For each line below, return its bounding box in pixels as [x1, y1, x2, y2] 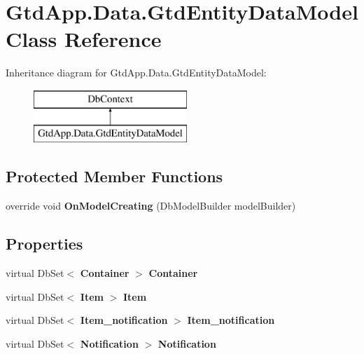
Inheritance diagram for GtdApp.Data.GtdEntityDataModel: [6, 65, 267, 80]
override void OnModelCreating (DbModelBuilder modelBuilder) [6, 198, 296, 213]
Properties [6, 233, 83, 254]
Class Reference [6, 25, 162, 53]
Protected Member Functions [6, 165, 223, 187]
